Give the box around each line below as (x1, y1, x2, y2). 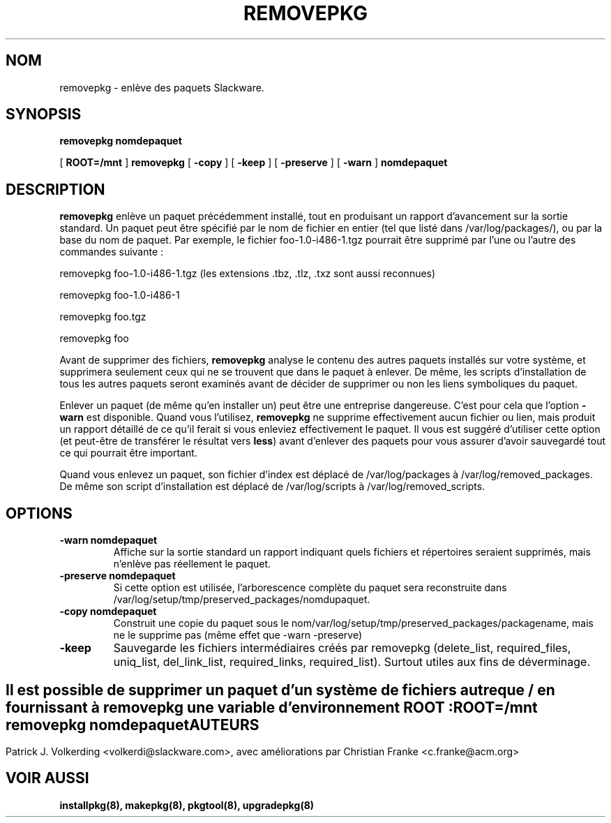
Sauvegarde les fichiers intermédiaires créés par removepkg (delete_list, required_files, (113, 641, 571, 655)
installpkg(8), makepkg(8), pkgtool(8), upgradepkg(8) (59, 799, 315, 811)
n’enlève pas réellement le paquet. (113, 558, 271, 570)
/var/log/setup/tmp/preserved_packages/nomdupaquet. (113, 593, 370, 606)
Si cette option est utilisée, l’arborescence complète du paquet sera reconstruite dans (113, 581, 507, 594)
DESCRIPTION (6, 180, 105, 198)
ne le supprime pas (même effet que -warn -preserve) (113, 629, 363, 642)
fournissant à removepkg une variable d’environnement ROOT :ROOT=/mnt (6, 698, 538, 716)
